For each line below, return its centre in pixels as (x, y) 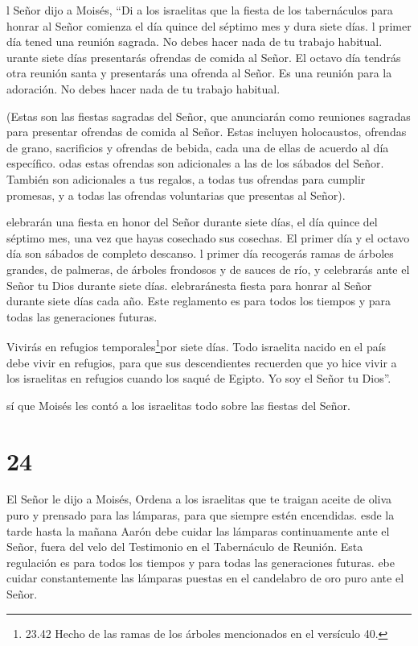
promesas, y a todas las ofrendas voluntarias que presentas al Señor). (176, 195)
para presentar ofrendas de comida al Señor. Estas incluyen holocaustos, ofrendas (207, 132)
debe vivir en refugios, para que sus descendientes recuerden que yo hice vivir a (202, 362)
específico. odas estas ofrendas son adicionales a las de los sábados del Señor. (195, 163)
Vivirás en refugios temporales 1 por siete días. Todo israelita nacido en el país (197, 345)
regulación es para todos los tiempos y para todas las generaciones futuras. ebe (201, 562)
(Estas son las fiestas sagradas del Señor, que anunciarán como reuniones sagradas (209, 116)
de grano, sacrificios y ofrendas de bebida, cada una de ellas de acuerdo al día (198, 147)
